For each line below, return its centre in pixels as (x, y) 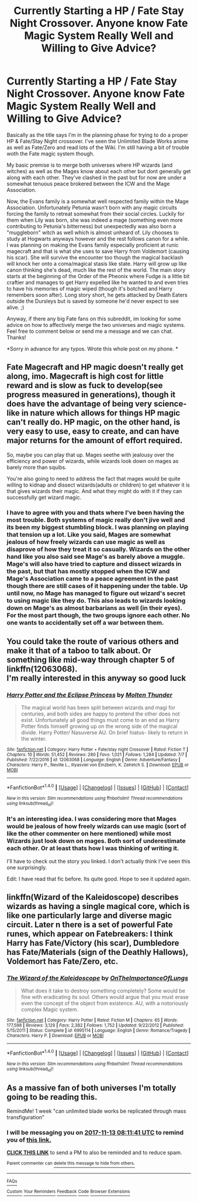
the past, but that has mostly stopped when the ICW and (88, 571)
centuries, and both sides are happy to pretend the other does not (100, 714)
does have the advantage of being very (80, 404)
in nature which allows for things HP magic (101, 413)
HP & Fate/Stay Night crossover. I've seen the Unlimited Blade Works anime (98, 141)
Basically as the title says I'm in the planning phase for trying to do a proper (98, 135)
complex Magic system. (49, 1009)
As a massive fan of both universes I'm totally (91, 1088)
